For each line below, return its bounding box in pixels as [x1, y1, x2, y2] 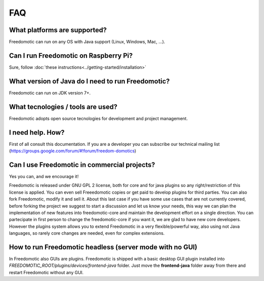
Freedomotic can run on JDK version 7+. [9, 90, 91, 96]
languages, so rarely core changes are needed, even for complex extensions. [9, 230, 165, 236]
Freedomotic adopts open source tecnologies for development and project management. [9, 115, 188, 121]
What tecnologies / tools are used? [9, 102, 117, 111]
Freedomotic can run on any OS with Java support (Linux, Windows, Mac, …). [9, 39, 166, 45]
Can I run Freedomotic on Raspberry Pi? [9, 51, 133, 60]
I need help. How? [9, 128, 65, 137]
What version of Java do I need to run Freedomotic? [9, 77, 170, 85]
